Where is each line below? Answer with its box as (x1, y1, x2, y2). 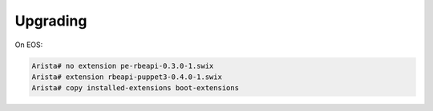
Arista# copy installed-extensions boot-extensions (31, 84, 240, 93)
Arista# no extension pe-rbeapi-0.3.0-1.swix (31, 61, 214, 70)
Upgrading (14, 12, 87, 30)
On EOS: (14, 40, 43, 50)
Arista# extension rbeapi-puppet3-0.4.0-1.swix (31, 72, 222, 81)
